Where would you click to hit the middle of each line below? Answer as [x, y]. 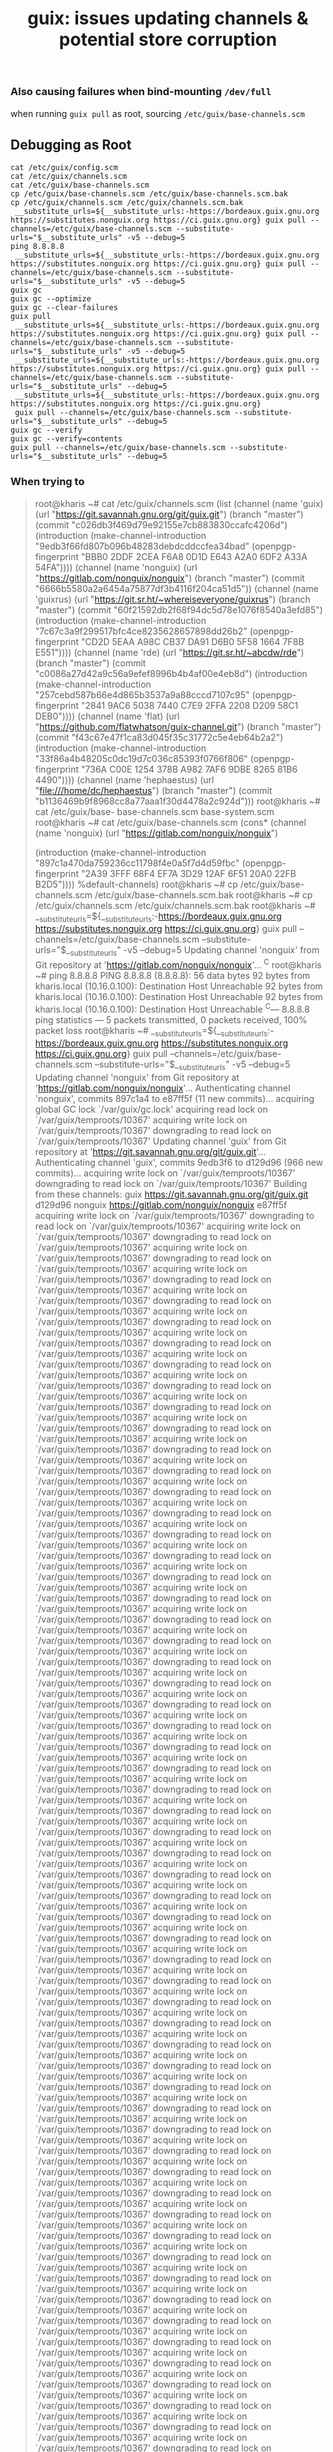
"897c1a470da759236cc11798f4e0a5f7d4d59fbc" [137, 863]
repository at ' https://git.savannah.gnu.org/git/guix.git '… [150, 1152]
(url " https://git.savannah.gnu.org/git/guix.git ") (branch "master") [169, 514]
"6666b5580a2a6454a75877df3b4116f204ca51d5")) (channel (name [176, 588]
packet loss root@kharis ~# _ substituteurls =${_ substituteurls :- [154, 1031]
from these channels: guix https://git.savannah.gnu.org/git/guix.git [171, 1194]
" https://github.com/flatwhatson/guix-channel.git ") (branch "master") [178, 726]
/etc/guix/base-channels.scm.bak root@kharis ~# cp [203, 894]
